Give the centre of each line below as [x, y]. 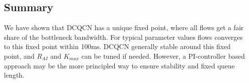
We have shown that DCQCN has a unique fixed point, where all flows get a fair [124, 27]
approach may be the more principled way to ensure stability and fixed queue [119, 65]
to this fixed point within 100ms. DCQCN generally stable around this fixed [117, 46]
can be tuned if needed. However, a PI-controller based [163, 56]
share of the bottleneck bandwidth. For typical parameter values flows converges [124, 37]
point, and [19, 56]
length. [14, 75]
